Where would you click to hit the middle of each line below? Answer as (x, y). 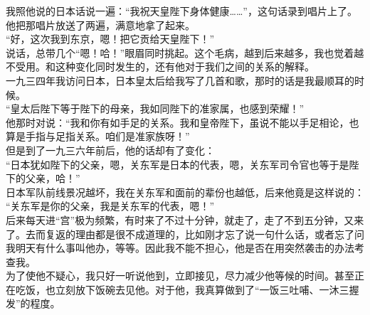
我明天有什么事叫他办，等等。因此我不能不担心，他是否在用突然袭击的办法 (180, 248)
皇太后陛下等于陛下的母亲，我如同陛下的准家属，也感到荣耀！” (157, 108)
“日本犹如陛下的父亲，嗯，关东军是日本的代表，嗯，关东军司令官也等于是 (178, 164)
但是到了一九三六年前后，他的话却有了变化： (110, 150)
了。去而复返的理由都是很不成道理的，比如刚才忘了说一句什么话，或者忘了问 (185, 234)
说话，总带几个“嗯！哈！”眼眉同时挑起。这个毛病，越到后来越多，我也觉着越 (185, 52)
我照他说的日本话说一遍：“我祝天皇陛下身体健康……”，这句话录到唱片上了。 (181, 11)
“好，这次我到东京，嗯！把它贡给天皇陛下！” (110, 39)
